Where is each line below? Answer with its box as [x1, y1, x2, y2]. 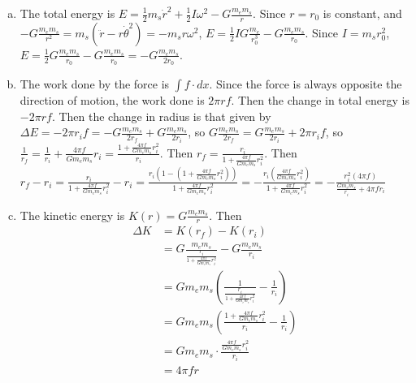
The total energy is [19, 5, 115, 21]
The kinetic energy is [19, 206, 125, 223]
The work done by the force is [19, 75, 170, 93]
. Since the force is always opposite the [209, 75, 402, 93]
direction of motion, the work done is [19, 92, 205, 109]
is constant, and [323, 5, 402, 21]
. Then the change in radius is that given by [51, 107, 271, 124]
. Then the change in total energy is [231, 92, 409, 109]
